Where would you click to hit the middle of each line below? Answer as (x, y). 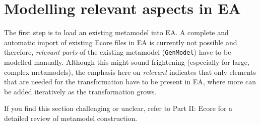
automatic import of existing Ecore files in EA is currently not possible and (121, 42)
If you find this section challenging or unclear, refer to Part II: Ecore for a (118, 108)
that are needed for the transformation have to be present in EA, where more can (130, 82)
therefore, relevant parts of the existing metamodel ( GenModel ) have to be (118, 52)
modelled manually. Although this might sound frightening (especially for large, (127, 61)
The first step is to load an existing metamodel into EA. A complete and (116, 32)
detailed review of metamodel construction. (71, 118)
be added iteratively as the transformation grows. (80, 91)
